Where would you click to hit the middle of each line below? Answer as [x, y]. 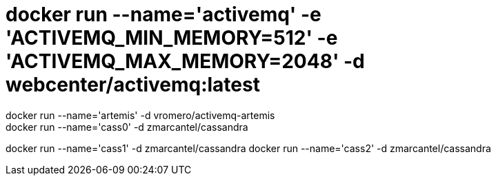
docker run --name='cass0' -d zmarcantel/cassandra [127, 127]
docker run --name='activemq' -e [163, 14]
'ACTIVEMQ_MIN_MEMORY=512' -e [172, 38]
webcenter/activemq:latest [133, 85]
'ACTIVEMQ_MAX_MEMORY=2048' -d [185, 61]
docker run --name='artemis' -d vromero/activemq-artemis [140, 115]
